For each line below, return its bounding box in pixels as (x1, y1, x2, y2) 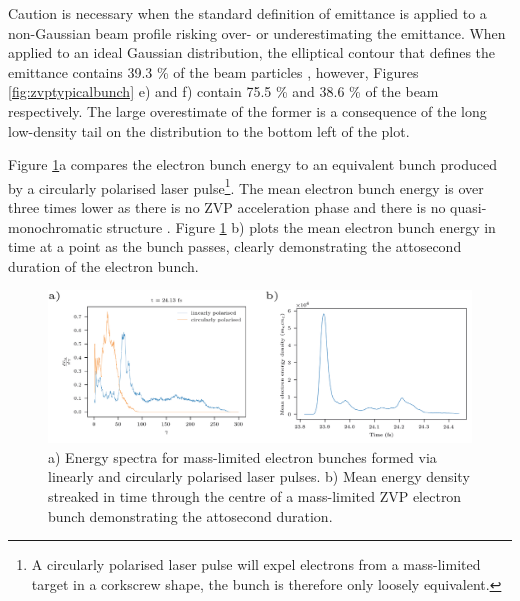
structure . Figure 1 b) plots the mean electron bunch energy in (106, 216, 496, 237)
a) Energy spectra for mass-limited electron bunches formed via (48, 446, 437, 467)
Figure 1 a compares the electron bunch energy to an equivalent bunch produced (8, 154, 497, 175)
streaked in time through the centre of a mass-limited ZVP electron (48, 485, 462, 506)
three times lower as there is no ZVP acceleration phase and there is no (8, 197, 446, 217)
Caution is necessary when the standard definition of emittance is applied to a (8, 3, 487, 23)
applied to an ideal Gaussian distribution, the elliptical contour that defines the (8, 42, 496, 63)
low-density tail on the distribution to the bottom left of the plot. (8, 120, 410, 141)
